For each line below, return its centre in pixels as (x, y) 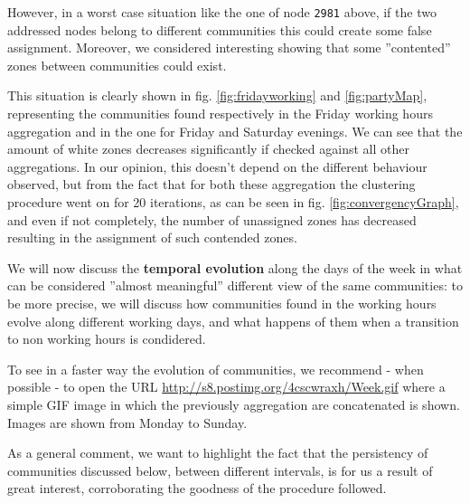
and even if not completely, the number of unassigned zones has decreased (212, 219)
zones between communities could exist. (117, 65)
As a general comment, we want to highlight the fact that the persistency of (218, 453)
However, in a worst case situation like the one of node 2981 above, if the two (222, 12)
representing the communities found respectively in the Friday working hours (220, 114)
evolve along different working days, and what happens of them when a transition (233, 321)
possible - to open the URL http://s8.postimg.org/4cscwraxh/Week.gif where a (226, 387)
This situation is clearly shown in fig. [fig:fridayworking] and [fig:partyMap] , (217, 95)
